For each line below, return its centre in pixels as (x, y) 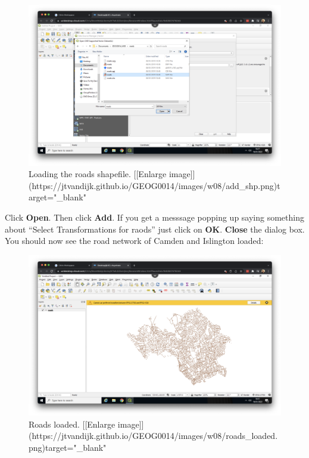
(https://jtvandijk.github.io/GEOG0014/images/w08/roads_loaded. (153, 436)
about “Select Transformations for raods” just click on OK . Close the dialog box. (155, 229)
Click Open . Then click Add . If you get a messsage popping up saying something (154, 217)
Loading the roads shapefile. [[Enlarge (98, 174)
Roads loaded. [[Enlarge (72, 424)
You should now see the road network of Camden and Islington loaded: (134, 241)
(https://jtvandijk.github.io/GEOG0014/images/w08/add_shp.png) (153, 185)
